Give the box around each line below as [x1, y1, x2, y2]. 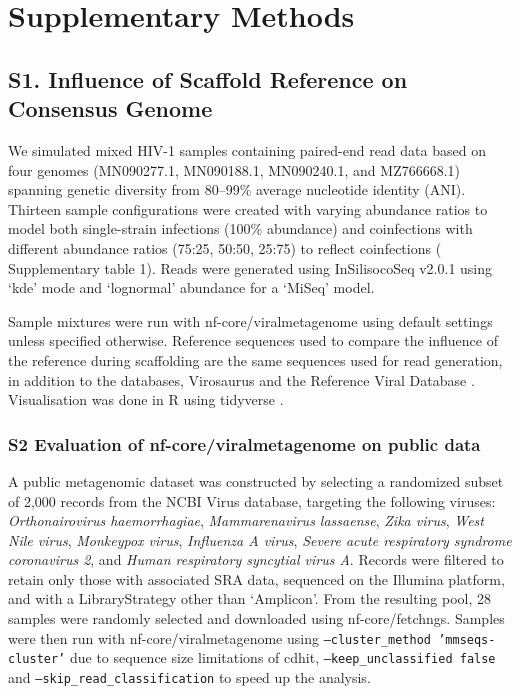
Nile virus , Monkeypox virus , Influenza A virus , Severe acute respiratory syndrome [8, 529, 512, 550]
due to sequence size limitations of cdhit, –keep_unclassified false [69, 647, 496, 668]
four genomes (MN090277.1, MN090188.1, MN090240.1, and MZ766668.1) [8, 159, 461, 180]
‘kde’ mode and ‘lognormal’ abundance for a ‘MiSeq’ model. [8, 277, 375, 298]
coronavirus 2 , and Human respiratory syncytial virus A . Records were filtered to [8, 549, 504, 570]
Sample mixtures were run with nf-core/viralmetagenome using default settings [8, 310, 493, 331]
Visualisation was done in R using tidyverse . [8, 389, 284, 410]
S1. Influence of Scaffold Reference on [8, 63, 408, 94]
